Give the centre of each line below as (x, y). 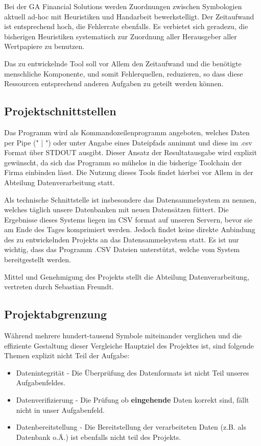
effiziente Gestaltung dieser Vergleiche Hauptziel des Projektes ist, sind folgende (129, 345)
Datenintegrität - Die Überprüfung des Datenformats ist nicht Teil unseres (133, 372)
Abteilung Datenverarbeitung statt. (60, 182)
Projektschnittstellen (60, 111)
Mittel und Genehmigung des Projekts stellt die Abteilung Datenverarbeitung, (127, 276)
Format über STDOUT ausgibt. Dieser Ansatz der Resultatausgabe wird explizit (130, 152)
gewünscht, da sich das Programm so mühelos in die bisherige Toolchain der (123, 162)
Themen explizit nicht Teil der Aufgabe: (67, 355)
